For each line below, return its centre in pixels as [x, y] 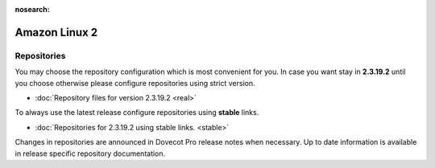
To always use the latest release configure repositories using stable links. [137, 113]
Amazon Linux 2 [56, 32]
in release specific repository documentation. [90, 154]
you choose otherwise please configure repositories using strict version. [135, 83]
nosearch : [32, 9]
